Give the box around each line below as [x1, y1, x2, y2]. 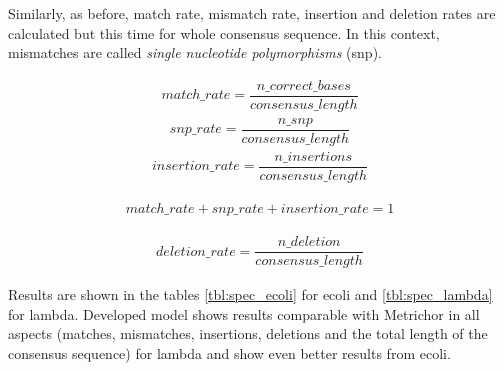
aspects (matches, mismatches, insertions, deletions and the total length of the [8, 323, 488, 344]
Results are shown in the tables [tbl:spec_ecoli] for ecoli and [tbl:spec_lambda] [8, 284, 493, 305]
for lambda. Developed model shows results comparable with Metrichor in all [8, 303, 480, 324]
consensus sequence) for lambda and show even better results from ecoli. [8, 342, 451, 363]
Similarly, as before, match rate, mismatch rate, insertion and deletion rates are [8, 3, 496, 23]
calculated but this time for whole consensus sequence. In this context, [8, 22, 440, 43]
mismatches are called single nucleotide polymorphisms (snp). [8, 42, 382, 63]
